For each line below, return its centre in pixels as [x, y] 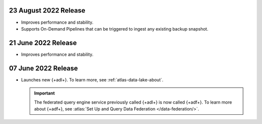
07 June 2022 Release [43, 68]
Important [45, 93]
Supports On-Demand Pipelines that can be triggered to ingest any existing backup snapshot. [115, 29]
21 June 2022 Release [43, 43]
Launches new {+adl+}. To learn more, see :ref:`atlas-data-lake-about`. [92, 79]
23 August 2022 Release [47, 10]
